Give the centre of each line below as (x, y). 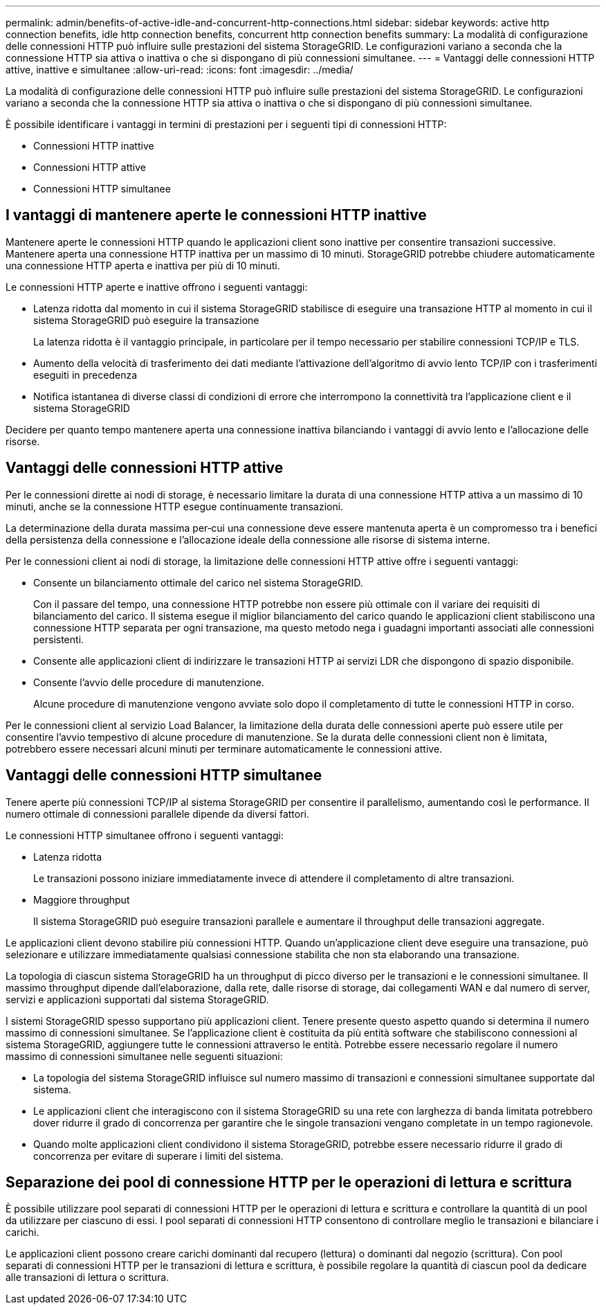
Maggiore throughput (82, 899)
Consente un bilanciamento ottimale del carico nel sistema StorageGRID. (198, 582)
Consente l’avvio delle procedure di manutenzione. (149, 682)
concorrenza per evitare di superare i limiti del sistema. (158, 1156)
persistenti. (59, 639)
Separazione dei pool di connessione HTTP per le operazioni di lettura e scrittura (289, 1182)
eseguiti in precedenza (85, 375)
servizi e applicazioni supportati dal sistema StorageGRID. (137, 999)
